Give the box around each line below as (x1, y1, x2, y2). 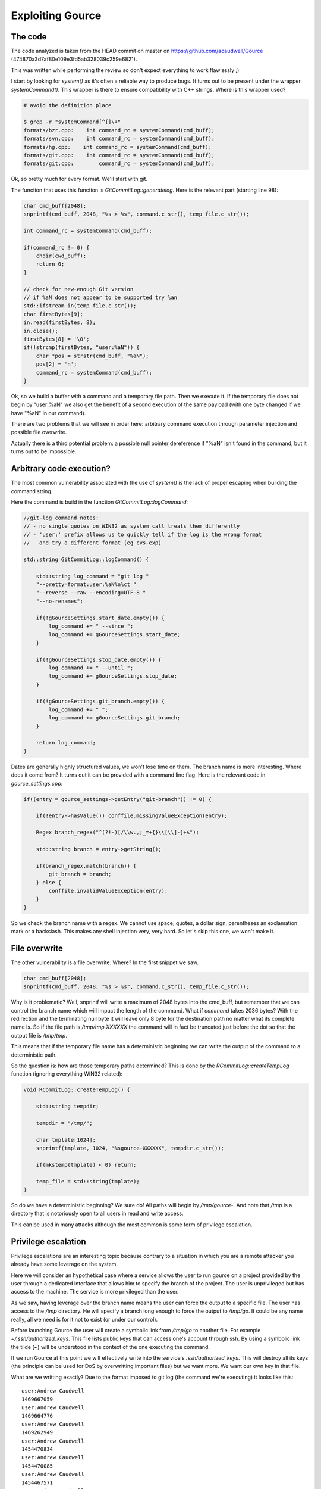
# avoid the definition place (23, 102, 112, 108)
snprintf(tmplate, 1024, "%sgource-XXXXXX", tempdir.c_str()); (36, 1145, 225, 1152)
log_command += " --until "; (48, 664, 134, 671)
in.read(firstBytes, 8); (23, 319, 96, 326)
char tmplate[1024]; (36, 1136, 96, 1143)
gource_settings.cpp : (11, 780, 63, 787)
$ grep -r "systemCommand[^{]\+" (23, 119, 121, 125)
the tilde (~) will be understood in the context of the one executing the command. (11, 1343, 210, 1350)
